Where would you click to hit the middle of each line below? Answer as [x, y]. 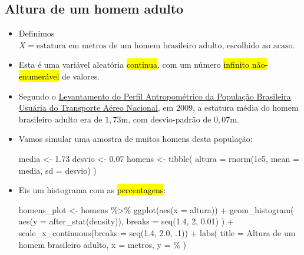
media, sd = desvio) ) [57, 170]
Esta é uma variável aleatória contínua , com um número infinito [134, 64]
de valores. [81, 76]
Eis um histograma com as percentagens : [92, 190]
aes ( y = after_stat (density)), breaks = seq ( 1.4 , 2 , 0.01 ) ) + [126, 221]
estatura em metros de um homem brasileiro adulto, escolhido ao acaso [165, 46]
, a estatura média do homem [245, 107]
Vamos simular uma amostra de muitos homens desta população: [136, 139]
